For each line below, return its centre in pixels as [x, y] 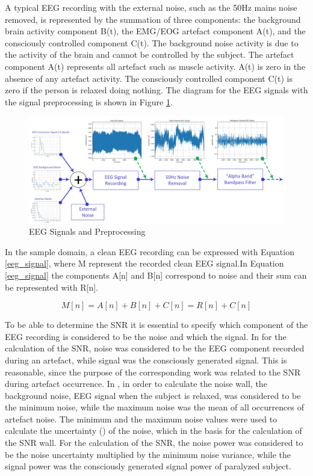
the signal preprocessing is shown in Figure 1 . [89, 101]
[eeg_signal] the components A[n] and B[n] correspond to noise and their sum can [156, 275]
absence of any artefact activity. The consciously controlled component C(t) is [149, 78]
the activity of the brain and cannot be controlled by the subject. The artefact [150, 54]
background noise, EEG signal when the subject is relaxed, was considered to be [153, 395]
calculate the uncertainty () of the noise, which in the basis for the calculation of [153, 431]
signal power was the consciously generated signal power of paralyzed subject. [148, 466]
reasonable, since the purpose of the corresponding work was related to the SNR [153, 372]
